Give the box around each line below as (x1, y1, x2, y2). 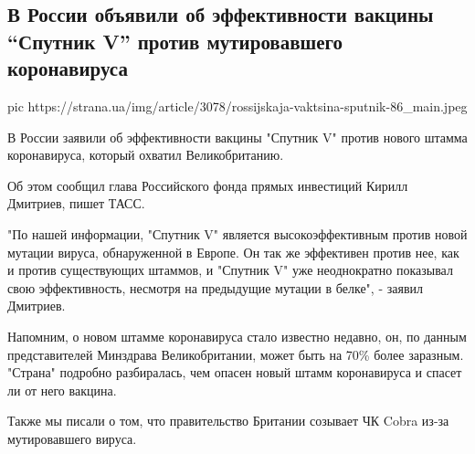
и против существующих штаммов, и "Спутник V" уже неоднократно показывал (7, 260, 453, 280)
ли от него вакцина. (7, 380, 117, 399)
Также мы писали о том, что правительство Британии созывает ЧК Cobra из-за (7, 411, 449, 430)
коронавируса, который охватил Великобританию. (7, 145, 284, 164)
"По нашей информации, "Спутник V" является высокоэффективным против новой (7, 224, 468, 243)
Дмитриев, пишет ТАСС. (7, 194, 145, 213)
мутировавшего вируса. (7, 428, 137, 448)
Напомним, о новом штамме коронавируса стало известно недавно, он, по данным (7, 326, 467, 345)
